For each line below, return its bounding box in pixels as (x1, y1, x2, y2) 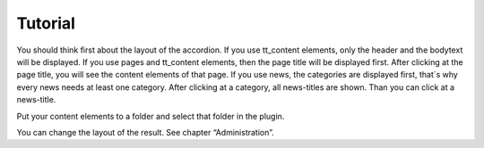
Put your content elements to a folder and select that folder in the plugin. (16, 111, 285, 121)
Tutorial (16, 13, 76, 33)
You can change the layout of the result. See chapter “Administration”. (16, 127, 275, 137)
